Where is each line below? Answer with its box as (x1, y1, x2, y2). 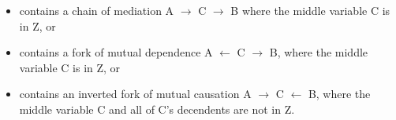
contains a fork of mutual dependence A (19, 44, 213, 60)
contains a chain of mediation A (19, 2, 174, 18)
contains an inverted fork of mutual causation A (19, 85, 252, 102)
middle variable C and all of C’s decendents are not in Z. (19, 100, 295, 117)
